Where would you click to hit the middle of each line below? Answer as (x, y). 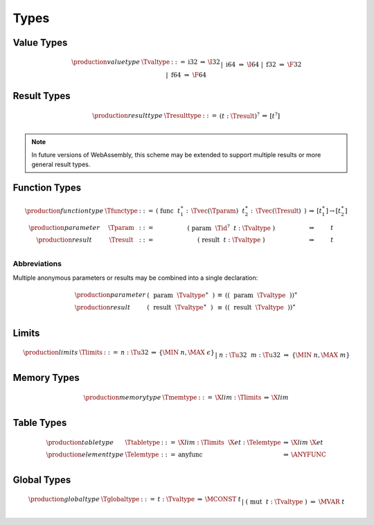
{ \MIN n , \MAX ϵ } (186, 352)
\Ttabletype (143, 442)
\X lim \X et (307, 442)
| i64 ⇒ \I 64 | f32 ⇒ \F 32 (261, 65)
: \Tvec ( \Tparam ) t (215, 211)
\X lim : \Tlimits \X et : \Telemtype (229, 442)
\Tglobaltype (120, 499)
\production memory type (123, 397)
